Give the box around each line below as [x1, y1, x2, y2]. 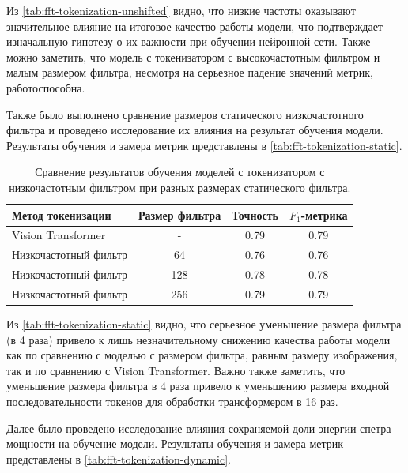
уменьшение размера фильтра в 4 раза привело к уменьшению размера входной [6, 377, 390, 394]
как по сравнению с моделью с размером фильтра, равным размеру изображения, [6, 347, 398, 363]
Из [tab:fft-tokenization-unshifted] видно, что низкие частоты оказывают [6, 2, 356, 18]
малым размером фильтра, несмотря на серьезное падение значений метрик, [6, 64, 374, 81]
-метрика [300, 206, 348, 223]
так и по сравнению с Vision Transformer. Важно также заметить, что [6, 362, 346, 378]
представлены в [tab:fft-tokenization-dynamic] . [6, 450, 231, 467]
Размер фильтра [138, 206, 221, 223]
